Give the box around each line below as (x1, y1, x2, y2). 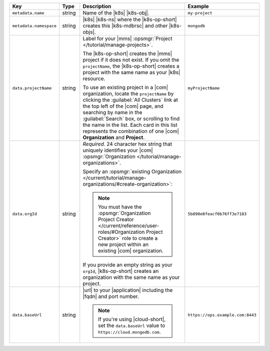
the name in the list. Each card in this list (82, 122, 177, 128)
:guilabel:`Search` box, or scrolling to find (82, 115, 180, 122)
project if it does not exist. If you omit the (82, 57, 179, 63)
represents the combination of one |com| (82, 128, 179, 135)
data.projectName (12, 85, 52, 91)
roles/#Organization (97, 228, 145, 235)
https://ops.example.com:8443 (187, 312, 257, 317)
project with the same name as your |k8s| (82, 69, 180, 76)
